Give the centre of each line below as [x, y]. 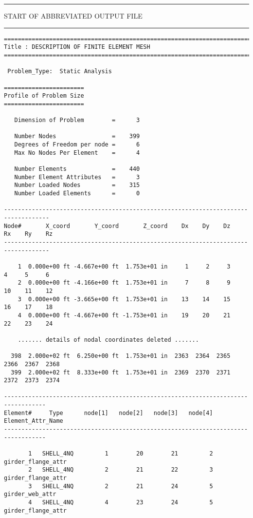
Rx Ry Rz [28, 234]
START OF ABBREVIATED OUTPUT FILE [73, 16]
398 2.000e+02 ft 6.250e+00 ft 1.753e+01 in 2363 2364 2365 [121, 356]
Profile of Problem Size [44, 96]
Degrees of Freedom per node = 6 [77, 145]
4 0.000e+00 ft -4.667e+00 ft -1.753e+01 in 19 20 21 [124, 315]
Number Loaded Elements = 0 [77, 194]
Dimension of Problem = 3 [77, 120]
